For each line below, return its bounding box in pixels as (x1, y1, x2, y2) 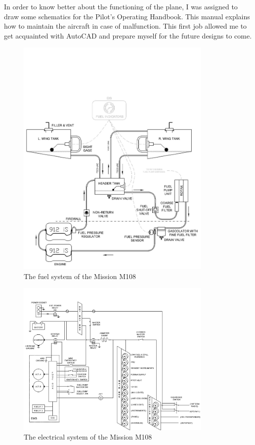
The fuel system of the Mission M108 (24, 271, 136, 281)
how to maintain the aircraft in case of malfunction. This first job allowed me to (4, 21, 247, 31)
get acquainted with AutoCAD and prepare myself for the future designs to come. (4, 30, 252, 40)
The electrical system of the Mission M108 (24, 432, 152, 442)
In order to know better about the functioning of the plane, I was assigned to (4, 1, 238, 11)
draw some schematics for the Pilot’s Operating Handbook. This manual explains (4, 11, 250, 21)
